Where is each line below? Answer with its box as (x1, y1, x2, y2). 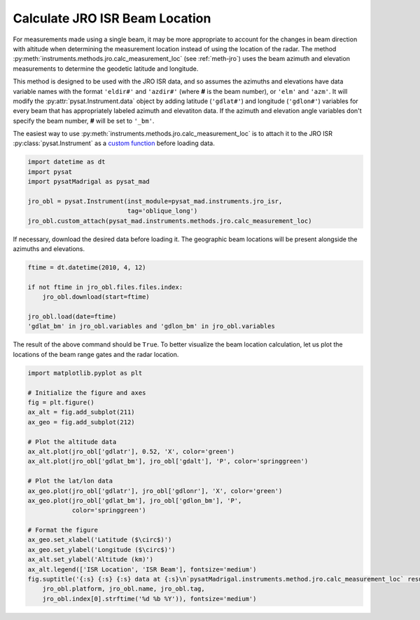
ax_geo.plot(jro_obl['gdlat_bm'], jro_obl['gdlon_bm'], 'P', (27, 497, 242, 504)
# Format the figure (27, 526, 98, 534)
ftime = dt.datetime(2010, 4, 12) (27, 264, 146, 271)
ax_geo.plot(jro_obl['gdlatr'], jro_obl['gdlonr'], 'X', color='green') (27, 487, 283, 494)
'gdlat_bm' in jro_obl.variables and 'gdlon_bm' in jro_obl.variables (27, 323, 276, 330)
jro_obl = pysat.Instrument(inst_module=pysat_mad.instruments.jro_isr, (27, 197, 283, 205)
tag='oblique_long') (127, 207, 198, 215)
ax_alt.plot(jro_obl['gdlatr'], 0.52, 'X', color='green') (27, 447, 234, 455)
